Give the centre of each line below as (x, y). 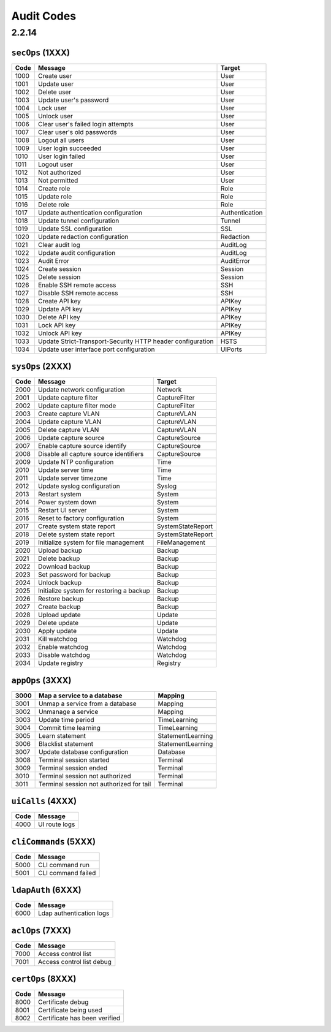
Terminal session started (74, 760)
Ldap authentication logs (74, 913)
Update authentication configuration (90, 213)
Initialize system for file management (91, 542)
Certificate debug (63, 1002)
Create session (59, 268)
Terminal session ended (73, 768)
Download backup (64, 567)
